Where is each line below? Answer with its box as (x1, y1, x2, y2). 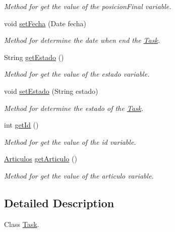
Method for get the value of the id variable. (4, 136, 136, 147)
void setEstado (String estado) (4, 85, 98, 96)
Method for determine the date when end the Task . (4, 35, 160, 45)
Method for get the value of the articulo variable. (4, 170, 154, 181)
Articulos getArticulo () (4, 153, 77, 164)
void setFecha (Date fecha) (4, 18, 87, 28)
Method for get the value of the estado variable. (4, 69, 150, 79)
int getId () (4, 120, 39, 130)
